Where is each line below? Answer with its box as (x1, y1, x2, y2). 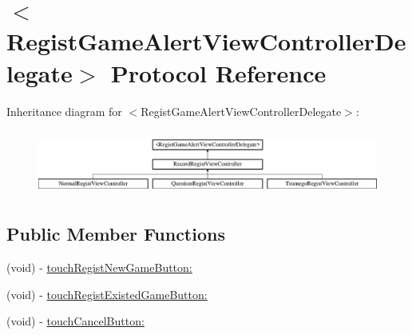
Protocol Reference (110, 56, 327, 89)
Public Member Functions (6, 221, 225, 246)
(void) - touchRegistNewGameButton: (6, 258, 192, 275)
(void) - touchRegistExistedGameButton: (6, 285, 208, 302)
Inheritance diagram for (6, 102, 122, 119)
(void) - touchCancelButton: (6, 313, 145, 329)
